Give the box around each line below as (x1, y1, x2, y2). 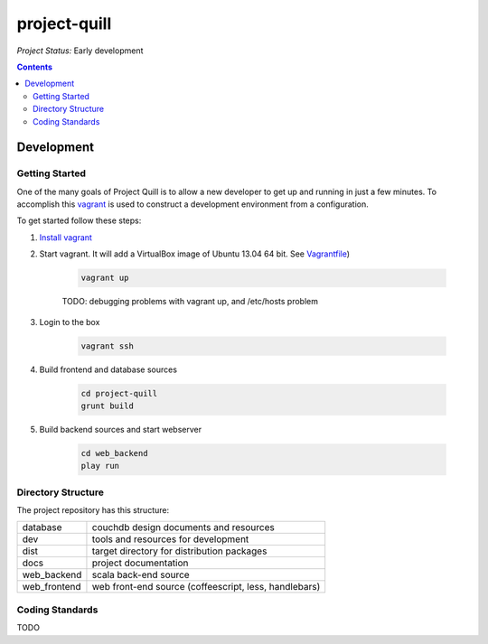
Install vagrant (39, 231, 92, 243)
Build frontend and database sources (39, 364, 178, 375)
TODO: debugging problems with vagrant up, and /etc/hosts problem (61, 296, 318, 307)
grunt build (80, 400, 135, 411)
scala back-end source (91, 569, 190, 582)
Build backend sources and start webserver (39, 424, 202, 434)
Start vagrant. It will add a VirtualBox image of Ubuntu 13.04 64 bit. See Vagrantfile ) (39, 248, 351, 259)
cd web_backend (80, 448, 148, 458)
